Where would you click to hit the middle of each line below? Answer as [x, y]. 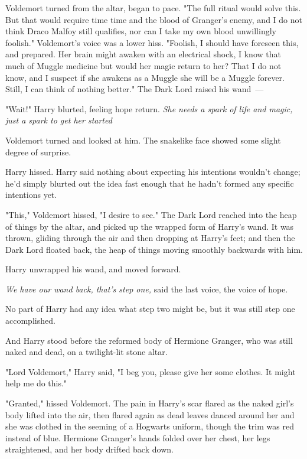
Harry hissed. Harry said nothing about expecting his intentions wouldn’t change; [153, 172]
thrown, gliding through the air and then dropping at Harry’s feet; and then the [150, 238]
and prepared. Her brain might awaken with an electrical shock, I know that [143, 54]
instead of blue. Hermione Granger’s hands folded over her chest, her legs [138, 437]
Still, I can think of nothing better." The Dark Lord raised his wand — [135, 89]
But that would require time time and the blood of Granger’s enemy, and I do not [154, 19]
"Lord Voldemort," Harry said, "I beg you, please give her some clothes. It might [151, 371]
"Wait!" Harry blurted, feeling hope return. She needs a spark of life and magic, [149, 108]
